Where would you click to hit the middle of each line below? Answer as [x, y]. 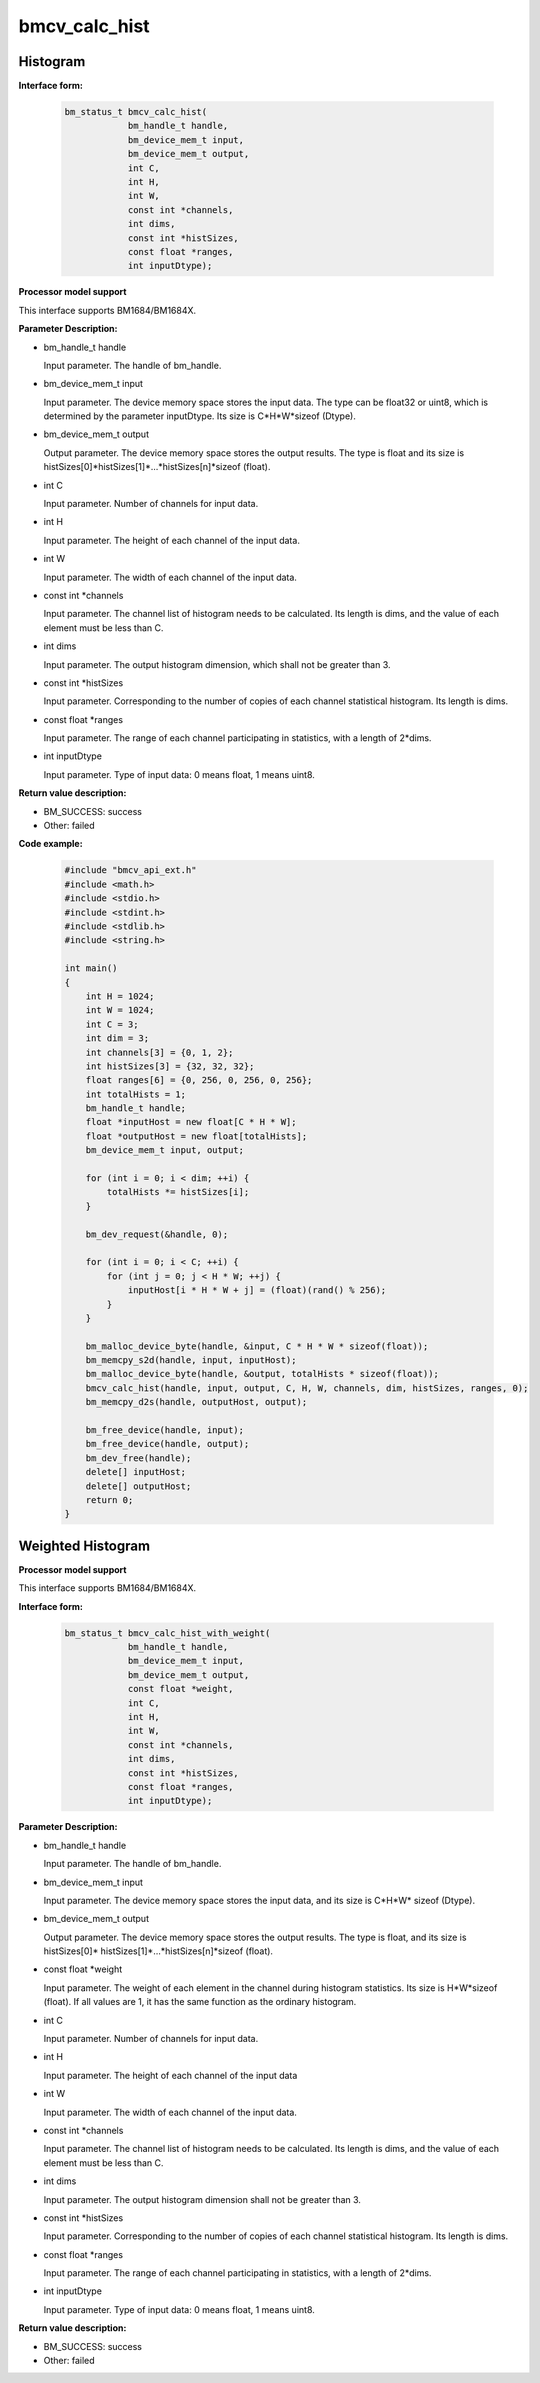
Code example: [51, 844]
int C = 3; [112, 1024]
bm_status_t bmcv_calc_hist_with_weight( [167, 1633]
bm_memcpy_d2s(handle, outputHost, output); [196, 1402]
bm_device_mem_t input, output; [165, 1150]
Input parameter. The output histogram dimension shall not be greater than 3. [202, 2199]
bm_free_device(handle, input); [165, 1430]
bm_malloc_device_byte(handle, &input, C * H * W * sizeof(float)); [257, 1346]
